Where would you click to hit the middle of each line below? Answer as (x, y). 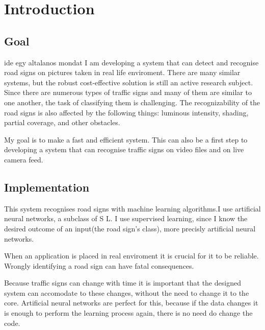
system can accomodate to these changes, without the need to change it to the (127, 292)
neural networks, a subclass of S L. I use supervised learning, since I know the (126, 218)
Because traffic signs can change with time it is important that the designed (123, 283)
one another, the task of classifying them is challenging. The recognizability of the (132, 102)
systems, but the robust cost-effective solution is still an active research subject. (129, 82)
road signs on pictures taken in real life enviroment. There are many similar (122, 72)
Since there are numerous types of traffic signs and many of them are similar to (128, 92)
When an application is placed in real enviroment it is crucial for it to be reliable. (131, 256)
